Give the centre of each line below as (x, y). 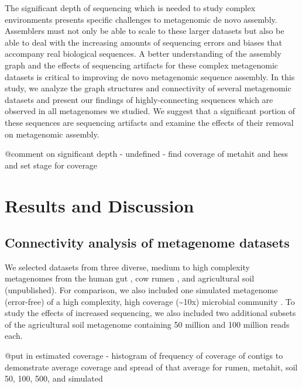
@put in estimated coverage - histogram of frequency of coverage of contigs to (144, 356)
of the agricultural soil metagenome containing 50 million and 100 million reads (147, 324)
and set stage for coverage (51, 165)
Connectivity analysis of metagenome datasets (147, 243)
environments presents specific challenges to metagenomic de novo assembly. (141, 19)
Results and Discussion (99, 205)
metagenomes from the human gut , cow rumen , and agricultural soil (130, 278)
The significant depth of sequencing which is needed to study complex (130, 8)
